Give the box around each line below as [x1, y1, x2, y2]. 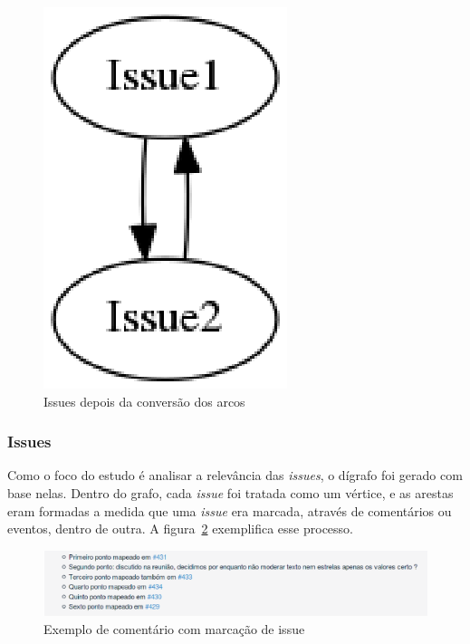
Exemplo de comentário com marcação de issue [43, 619, 305, 638]
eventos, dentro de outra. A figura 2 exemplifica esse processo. [7, 519, 354, 538]
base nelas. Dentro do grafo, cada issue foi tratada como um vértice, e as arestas [7, 484, 454, 502]
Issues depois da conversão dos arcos [43, 391, 245, 410]
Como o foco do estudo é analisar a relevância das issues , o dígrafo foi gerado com [7, 466, 463, 485]
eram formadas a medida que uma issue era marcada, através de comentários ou [7, 501, 452, 520]
